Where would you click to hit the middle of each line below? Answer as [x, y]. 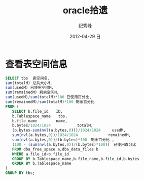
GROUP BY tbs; [20, 173]
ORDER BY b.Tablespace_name [42, 164]
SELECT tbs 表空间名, [28, 78]
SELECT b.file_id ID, [38, 111]
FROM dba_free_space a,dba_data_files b [55, 149]
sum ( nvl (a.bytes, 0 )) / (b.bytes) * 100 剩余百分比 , [63, 140]
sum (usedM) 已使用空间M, [30, 88]
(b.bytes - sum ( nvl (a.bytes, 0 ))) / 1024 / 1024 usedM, [69, 131]
